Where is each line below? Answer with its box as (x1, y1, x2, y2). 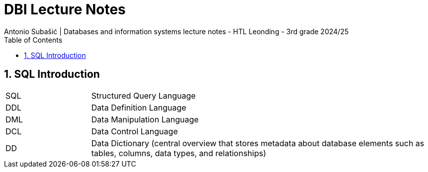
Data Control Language (91, 126, 178, 136)
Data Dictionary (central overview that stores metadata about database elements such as (91, 138, 425, 148)
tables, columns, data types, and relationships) (91, 148, 266, 158)
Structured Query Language (91, 90, 196, 101)
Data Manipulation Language (91, 114, 199, 124)
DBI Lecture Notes (4, 1, 126, 18)
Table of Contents (4, 35, 63, 44)
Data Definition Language (91, 102, 186, 113)
